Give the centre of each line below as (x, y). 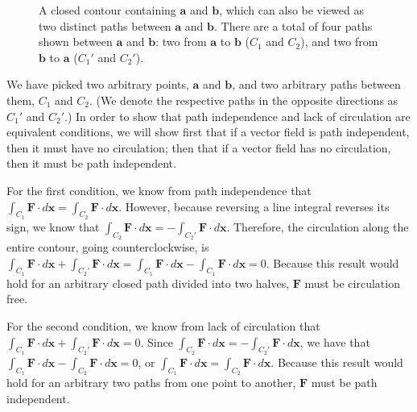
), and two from (339, 42)
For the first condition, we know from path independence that (159, 190)
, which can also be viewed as (291, 10)
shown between (76, 42)
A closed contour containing (107, 10)
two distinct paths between (105, 25)
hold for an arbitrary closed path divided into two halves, (148, 283)
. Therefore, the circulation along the (318, 226)
